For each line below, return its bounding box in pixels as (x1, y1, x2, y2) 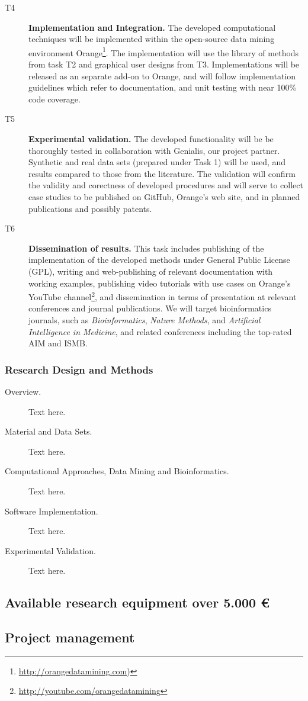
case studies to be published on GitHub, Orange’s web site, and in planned (28, 190, 300, 202)
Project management (5, 628, 135, 647)
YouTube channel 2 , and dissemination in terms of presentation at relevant (28, 289, 297, 303)
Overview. (5, 385, 41, 397)
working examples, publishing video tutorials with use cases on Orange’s (28, 276, 291, 289)
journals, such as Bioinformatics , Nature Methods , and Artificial (28, 313, 261, 326)
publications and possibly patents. (28, 202, 152, 214)
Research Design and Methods (5, 362, 153, 377)
